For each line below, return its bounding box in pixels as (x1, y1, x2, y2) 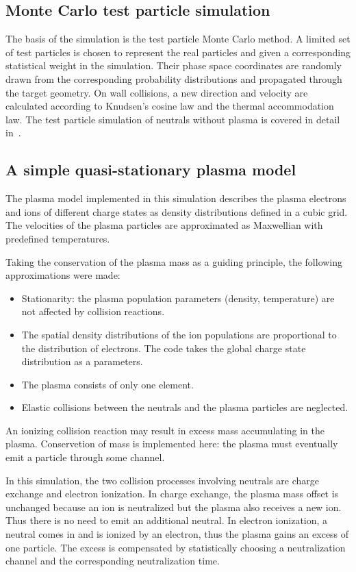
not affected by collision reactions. (21, 304, 165, 319)
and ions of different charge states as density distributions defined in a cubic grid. (5, 204, 348, 219)
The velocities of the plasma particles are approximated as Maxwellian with (5, 218, 323, 232)
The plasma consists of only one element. (21, 377, 194, 391)
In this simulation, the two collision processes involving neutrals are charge (5, 473, 320, 487)
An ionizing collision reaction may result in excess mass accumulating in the (5, 423, 325, 437)
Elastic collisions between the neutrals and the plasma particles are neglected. (21, 400, 348, 414)
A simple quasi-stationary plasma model (5, 159, 296, 180)
